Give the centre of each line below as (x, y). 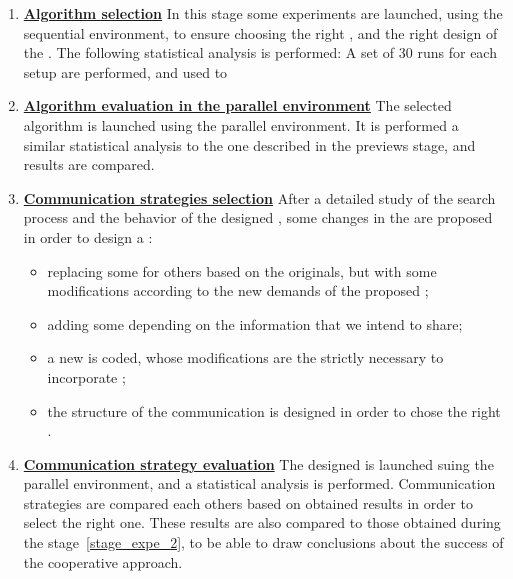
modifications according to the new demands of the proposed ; (238, 290)
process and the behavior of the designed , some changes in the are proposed (258, 217)
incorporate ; (86, 376)
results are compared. (89, 164)
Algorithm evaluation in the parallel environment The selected (237, 105)
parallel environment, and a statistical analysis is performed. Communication (259, 483)
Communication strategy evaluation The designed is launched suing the (258, 463)
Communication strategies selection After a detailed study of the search (259, 197)
